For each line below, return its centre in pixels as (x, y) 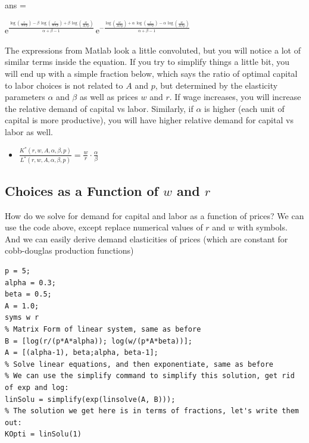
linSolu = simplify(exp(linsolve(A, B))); (90, 399)
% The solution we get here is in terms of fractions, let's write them (152, 411)
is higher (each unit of (244, 108)
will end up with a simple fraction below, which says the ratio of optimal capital (151, 74)
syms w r (22, 318)
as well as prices (109, 97)
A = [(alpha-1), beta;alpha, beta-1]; (82, 353)
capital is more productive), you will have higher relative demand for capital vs (149, 120)
